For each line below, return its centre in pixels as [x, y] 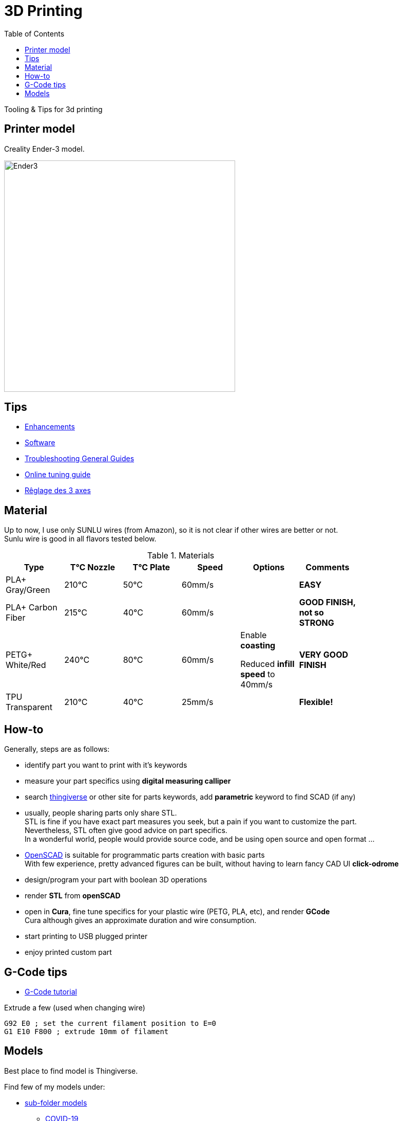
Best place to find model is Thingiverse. [71, 1071]
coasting [258, 646]
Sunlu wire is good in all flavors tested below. [80, 539]
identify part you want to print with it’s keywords [106, 765]
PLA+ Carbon [32, 608]
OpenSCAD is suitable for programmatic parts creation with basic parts [145, 855]
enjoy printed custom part [68, 952]
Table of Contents [34, 33]
